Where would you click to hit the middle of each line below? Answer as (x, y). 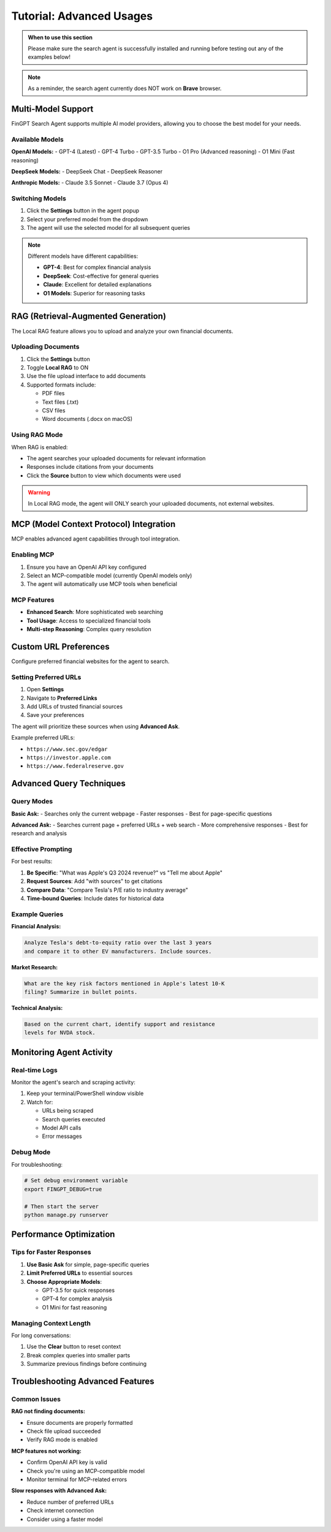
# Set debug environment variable (76, 1181)
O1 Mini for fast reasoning (74, 1307)
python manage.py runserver (66, 1215)
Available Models (37, 139)
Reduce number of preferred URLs (70, 1502)
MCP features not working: (47, 1451)
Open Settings (45, 689)
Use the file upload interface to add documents (86, 376)
